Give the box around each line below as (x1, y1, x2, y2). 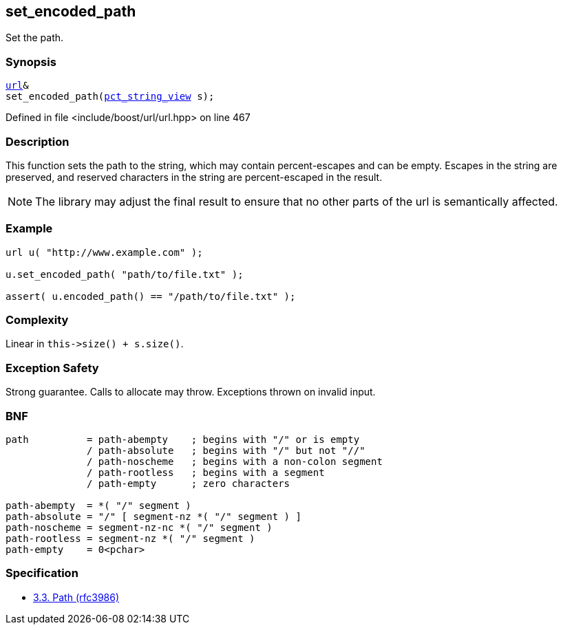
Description (6, 134, 70, 149)
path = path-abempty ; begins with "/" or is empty (6, 433, 360, 445)
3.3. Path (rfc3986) (33, 591, 120, 603)
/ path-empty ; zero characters (87, 477, 290, 489)
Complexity (6, 313, 69, 327)
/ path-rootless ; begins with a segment (87, 466, 325, 478)
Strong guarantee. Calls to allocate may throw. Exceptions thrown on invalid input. (6, 386, 376, 398)
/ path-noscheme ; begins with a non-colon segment (87, 455, 383, 467)
